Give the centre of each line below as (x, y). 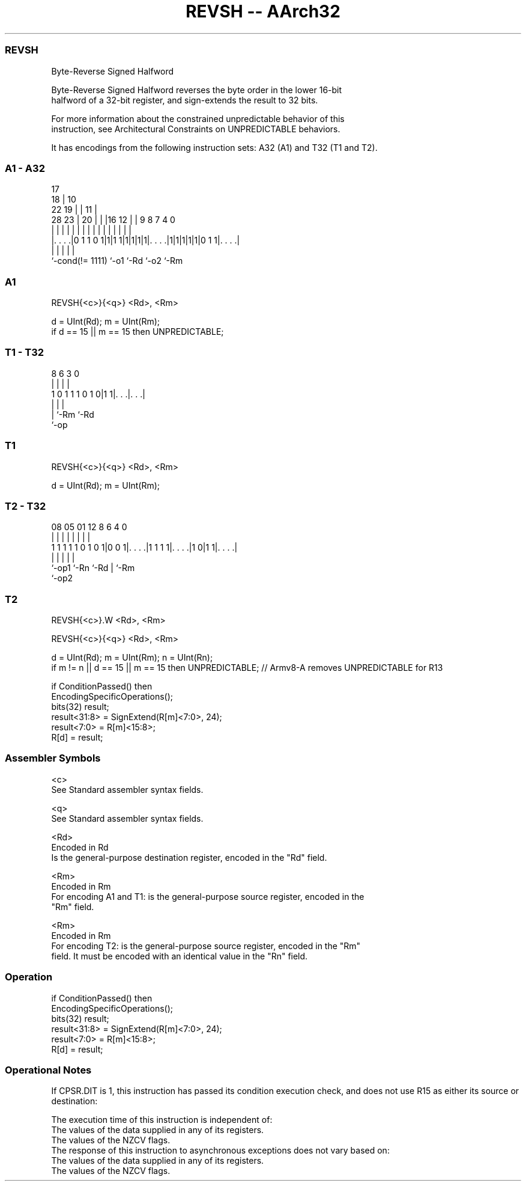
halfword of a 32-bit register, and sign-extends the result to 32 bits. (185, 100)
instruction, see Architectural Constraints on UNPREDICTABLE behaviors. (196, 129)
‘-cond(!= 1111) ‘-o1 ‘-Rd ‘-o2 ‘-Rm (117, 261)
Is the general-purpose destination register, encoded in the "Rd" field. (189, 857)
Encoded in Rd (80, 847)
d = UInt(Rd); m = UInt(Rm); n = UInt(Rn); (132, 657)
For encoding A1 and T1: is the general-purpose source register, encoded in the (208, 896)
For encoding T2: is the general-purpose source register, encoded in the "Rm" (206, 946)
